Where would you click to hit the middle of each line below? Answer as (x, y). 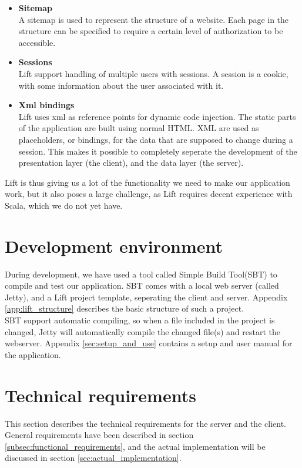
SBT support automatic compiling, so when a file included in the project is (140, 320)
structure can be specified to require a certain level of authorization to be (151, 31)
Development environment (114, 245)
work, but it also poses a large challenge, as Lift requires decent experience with (149, 194)
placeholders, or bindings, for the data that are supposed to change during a (156, 139)
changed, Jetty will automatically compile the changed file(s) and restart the (143, 331)
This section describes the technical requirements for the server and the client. (145, 423)
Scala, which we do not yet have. (64, 205)
